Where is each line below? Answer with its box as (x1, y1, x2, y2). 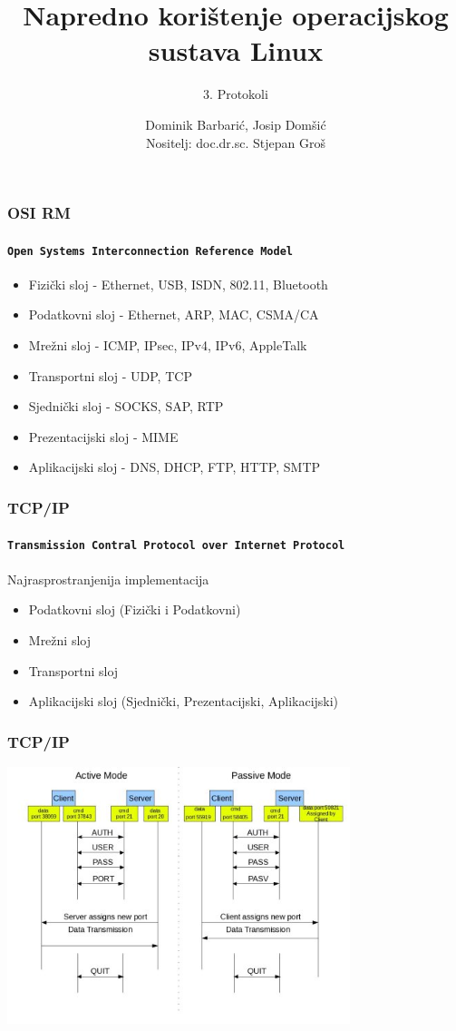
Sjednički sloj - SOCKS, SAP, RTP (28, 397, 224, 416)
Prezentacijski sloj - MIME (28, 427, 179, 446)
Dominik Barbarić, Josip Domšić (145, 114, 326, 133)
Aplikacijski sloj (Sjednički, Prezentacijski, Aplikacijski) (28, 692, 339, 711)
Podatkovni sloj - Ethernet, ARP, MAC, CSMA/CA (28, 305, 319, 324)
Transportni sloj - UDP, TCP (28, 366, 192, 385)
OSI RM (7, 201, 71, 224)
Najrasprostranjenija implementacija (7, 569, 209, 588)
